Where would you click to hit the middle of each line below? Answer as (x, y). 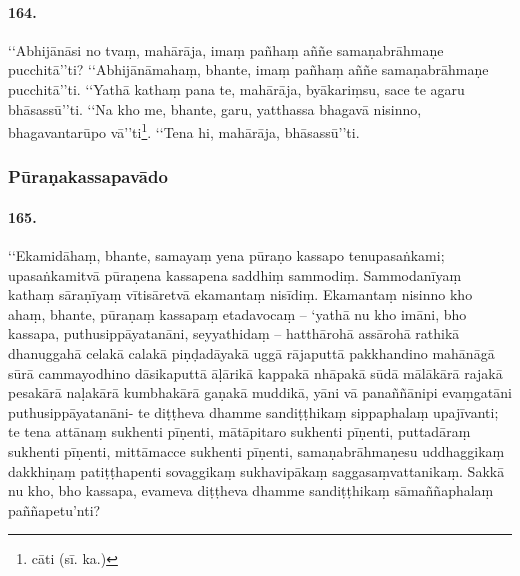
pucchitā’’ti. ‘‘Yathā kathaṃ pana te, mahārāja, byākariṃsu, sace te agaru (236, 88)
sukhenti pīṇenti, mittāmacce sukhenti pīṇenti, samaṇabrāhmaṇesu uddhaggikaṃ (256, 451)
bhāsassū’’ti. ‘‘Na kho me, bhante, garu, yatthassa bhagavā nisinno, (215, 108)
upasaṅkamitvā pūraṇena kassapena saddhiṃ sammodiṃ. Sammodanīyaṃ (235, 274)
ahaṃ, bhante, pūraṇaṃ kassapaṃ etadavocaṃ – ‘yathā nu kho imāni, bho (237, 313)
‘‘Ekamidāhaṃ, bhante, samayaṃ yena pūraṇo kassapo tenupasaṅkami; (226, 255)
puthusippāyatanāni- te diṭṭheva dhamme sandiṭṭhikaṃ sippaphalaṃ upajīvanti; (253, 411)
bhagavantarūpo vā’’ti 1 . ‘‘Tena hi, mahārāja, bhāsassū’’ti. (184, 130)
